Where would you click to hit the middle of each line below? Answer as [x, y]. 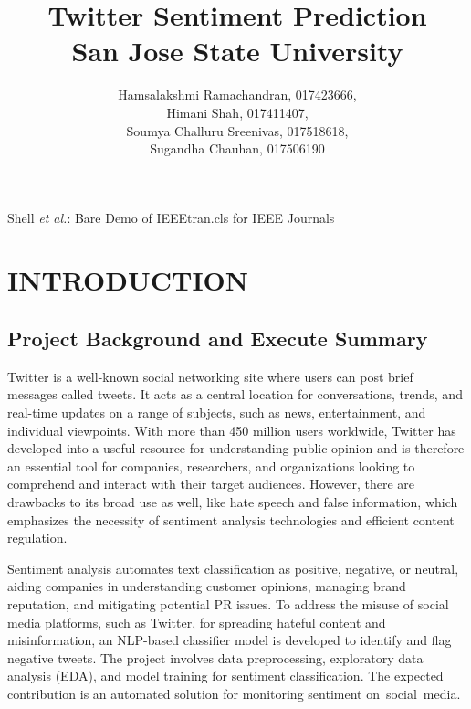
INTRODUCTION [128, 280]
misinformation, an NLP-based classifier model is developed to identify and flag [230, 640]
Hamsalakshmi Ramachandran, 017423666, [237, 95]
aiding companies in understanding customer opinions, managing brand [207, 586]
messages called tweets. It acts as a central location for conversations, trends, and [235, 394]
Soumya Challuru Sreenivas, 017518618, [237, 130]
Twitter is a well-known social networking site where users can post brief [210, 376]
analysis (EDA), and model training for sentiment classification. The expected [225, 676]
